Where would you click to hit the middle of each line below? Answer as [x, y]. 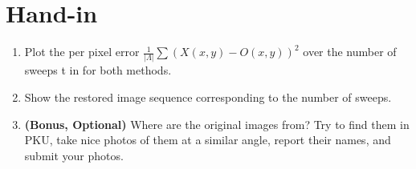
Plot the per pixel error [82, 52]
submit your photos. [74, 155]
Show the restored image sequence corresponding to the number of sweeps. [208, 97]
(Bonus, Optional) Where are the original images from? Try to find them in [217, 124]
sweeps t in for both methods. [98, 70]
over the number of [350, 52]
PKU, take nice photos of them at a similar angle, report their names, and [208, 140]
